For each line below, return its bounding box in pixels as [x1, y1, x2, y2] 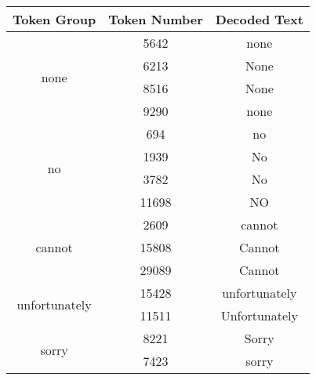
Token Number [108, 10, 203, 29]
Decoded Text [215, 10, 303, 29]
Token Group [13, 10, 96, 29]
